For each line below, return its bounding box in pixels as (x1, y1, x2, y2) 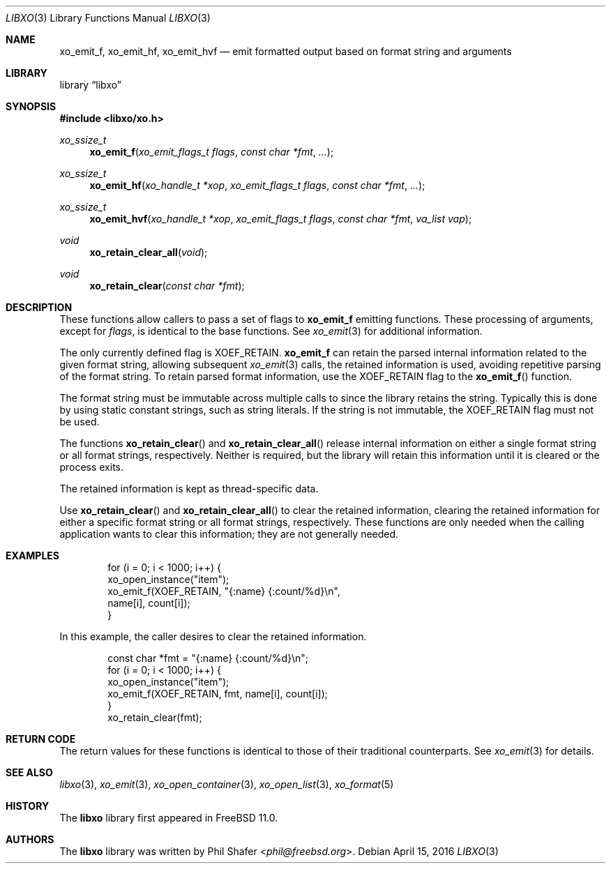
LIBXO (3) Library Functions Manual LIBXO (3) (6, 12, 211, 24)
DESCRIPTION (6, 301, 73, 313)
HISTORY (6, 800, 50, 812)
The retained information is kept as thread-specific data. (59, 483, 319, 494)
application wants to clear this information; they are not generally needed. (59, 528, 399, 540)
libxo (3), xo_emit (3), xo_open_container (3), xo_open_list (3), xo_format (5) (59, 778, 394, 790)
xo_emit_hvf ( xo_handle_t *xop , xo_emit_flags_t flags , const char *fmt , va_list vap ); (89, 213, 472, 225)
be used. (59, 416, 100, 428)
